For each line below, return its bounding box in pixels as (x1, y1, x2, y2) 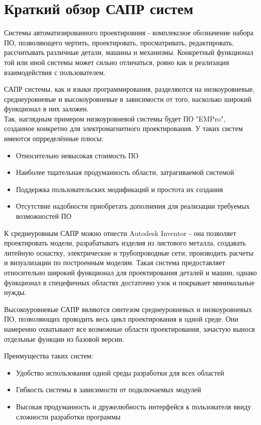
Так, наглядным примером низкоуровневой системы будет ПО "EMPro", (4, 113, 226, 124)
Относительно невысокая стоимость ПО (16, 150, 139, 160)
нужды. (4, 287, 27, 297)
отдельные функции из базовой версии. (4, 333, 124, 344)
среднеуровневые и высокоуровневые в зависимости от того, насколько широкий (4, 93, 252, 104)
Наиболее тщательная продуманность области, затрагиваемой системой (16, 167, 234, 177)
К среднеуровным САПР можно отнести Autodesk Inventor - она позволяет (4, 227, 236, 238)
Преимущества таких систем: (4, 350, 94, 361)
